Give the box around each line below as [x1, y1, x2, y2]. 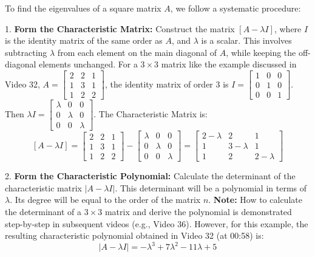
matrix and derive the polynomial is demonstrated [104, 205, 292, 218]
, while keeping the [226, 46, 296, 58]
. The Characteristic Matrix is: [93, 108, 208, 120]
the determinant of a [5, 205, 82, 218]
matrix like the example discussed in [161, 58, 297, 70]
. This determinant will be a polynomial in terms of [115, 181, 307, 194]
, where [274, 22, 302, 35]
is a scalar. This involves [201, 34, 292, 47]
